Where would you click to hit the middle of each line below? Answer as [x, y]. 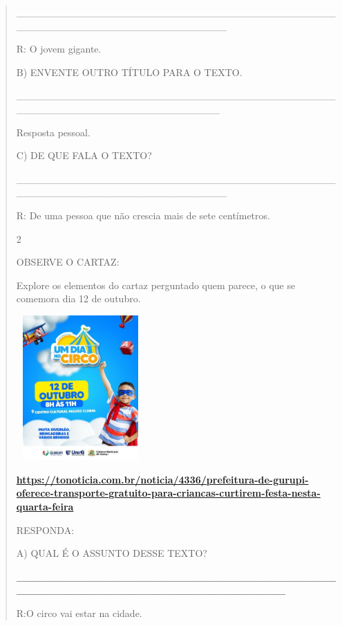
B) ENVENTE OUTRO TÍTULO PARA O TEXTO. [129, 72]
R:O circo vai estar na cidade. [79, 613]
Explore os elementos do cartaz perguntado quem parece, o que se [156, 285]
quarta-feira [45, 507]
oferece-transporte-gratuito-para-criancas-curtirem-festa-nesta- [168, 493]
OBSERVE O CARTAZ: [68, 262]
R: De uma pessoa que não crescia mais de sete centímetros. [143, 215]
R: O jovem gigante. [59, 49]
